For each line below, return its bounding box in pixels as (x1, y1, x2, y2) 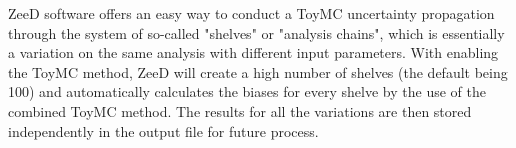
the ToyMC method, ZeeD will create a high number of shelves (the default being (8, 61, 508, 82)
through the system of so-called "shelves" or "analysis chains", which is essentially (8, 22, 505, 43)
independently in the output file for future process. (8, 120, 319, 141)
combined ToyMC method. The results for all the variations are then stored (8, 100, 472, 121)
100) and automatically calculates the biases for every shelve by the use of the (8, 81, 486, 102)
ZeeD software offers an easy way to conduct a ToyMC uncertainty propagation (8, 3, 495, 23)
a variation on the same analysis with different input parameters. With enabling (8, 42, 499, 63)
